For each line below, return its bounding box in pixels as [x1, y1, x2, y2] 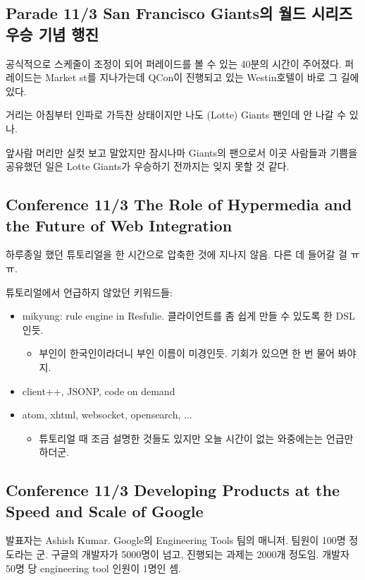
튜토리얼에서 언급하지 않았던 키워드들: [6, 284, 173, 299]
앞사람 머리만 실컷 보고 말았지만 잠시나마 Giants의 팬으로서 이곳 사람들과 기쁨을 [6, 145, 358, 159]
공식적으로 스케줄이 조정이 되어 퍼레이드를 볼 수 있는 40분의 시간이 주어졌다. [6, 56, 342, 71]
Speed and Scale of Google [6, 500, 204, 521]
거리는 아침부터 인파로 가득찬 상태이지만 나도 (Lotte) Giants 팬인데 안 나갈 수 [6, 107, 347, 122]
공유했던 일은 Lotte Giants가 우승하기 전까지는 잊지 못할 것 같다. [6, 159, 290, 174]
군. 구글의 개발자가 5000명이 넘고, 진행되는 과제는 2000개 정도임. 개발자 [36, 547, 349, 562]
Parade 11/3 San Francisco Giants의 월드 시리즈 [6, 2, 352, 24]
